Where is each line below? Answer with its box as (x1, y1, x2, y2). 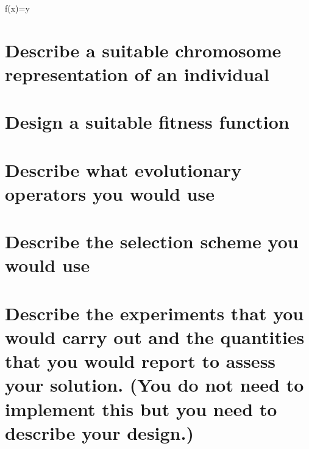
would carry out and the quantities (5, 325, 305, 350)
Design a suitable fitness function (5, 109, 289, 134)
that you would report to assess (5, 348, 276, 373)
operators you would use (5, 181, 215, 206)
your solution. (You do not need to (5, 372, 304, 397)
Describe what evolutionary (5, 157, 242, 182)
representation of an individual (5, 61, 269, 86)
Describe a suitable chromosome (5, 37, 282, 62)
